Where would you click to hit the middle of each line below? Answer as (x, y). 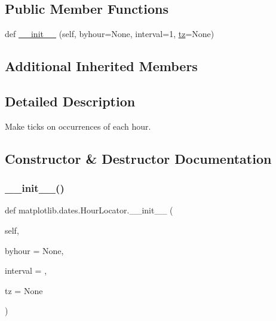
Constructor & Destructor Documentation (138, 158)
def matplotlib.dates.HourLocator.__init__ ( (89, 210)
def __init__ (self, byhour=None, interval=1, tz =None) (110, 34)
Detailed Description (70, 101)
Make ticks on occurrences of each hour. (78, 126)
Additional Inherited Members (101, 66)
